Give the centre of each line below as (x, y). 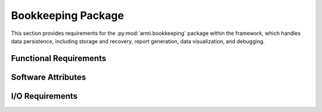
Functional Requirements (59, 58)
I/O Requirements (44, 96)
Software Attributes (49, 77)
